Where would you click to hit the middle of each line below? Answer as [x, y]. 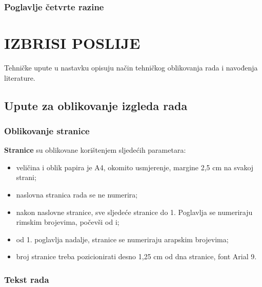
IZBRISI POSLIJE [72, 43]
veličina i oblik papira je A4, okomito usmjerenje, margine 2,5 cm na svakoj [135, 167]
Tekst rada [27, 279]
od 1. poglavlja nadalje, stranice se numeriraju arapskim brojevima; [122, 239]
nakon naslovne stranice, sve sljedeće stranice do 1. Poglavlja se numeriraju [134, 212]
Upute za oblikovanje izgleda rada [96, 105]
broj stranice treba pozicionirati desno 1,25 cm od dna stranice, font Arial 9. [136, 256]
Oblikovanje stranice [47, 130]
